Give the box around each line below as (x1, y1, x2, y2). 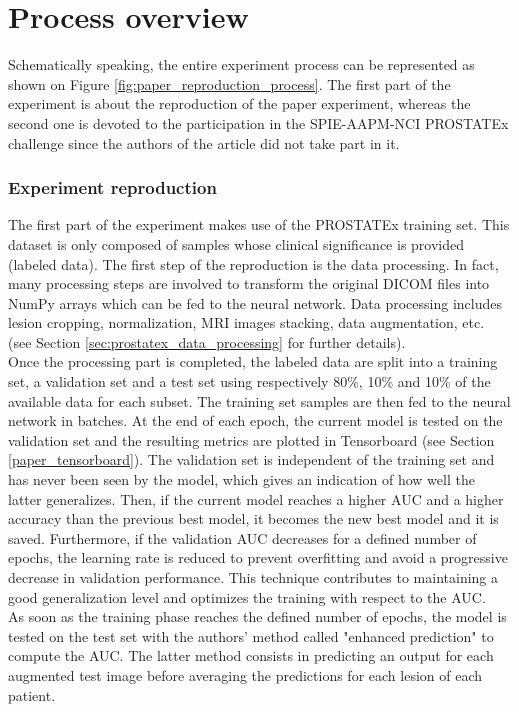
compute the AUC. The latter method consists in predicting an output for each (8, 645, 494, 666)
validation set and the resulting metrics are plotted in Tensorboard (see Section (8, 429, 495, 450)
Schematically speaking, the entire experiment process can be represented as (8, 54, 475, 75)
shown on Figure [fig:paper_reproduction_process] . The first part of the (8, 73, 451, 94)
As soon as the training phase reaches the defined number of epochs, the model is (8, 606, 507, 627)
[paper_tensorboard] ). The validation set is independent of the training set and (8, 449, 495, 470)
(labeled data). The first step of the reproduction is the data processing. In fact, (8, 253, 499, 274)
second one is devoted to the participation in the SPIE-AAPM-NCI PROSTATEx (8, 112, 509, 133)
